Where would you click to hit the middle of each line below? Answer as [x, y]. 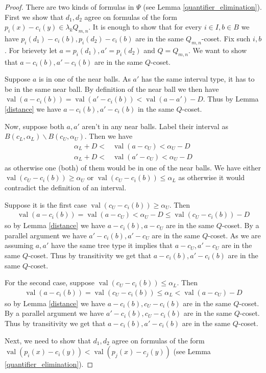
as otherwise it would [212, 177]
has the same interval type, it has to [198, 79]
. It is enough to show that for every [145, 27]
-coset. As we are [234, 235]
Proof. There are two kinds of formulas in [69, 7]
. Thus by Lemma [231, 99]
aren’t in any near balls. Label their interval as [155, 126]
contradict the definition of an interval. [66, 187]
